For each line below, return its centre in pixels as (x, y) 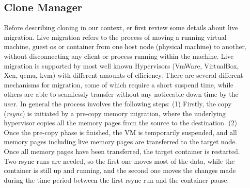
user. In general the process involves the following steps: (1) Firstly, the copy (118, 103)
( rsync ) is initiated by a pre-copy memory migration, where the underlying (115, 113)
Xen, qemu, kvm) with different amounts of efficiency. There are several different (124, 75)
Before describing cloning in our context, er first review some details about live (121, 27)
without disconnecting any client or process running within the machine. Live (119, 56)
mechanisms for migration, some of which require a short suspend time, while (119, 84)
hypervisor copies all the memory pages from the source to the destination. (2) (121, 123)
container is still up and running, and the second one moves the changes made (120, 170)
